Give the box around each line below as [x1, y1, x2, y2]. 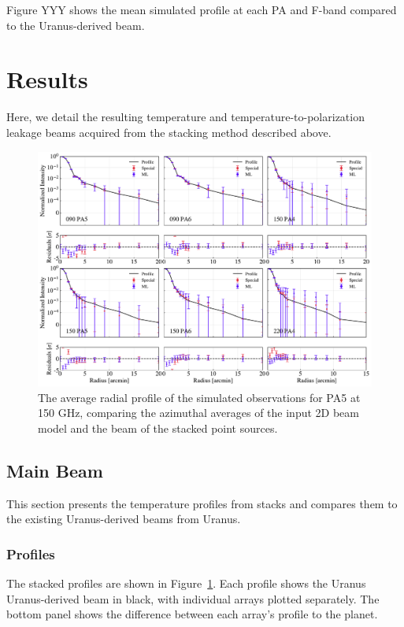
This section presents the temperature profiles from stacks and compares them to [6, 495, 398, 511]
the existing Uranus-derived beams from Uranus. [6, 511, 241, 527]
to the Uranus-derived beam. [6, 17, 145, 33]
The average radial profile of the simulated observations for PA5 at [38, 389, 361, 405]
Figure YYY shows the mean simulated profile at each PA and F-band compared [6, 2, 397, 17]
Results [6, 63, 88, 95]
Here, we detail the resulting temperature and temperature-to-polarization [6, 109, 365, 125]
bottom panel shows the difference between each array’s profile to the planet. [6, 606, 378, 622]
